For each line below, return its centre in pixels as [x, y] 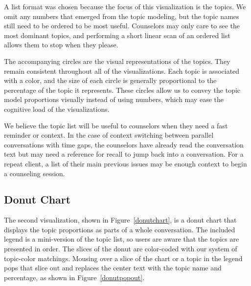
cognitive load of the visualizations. [57, 109]
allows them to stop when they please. [61, 45]
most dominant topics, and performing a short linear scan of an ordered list [117, 35]
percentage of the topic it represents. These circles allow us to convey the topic [122, 90]
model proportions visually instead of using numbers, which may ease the [114, 99]
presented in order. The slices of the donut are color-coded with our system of [121, 249]
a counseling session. [34, 173]
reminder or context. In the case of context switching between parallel [109, 135]
